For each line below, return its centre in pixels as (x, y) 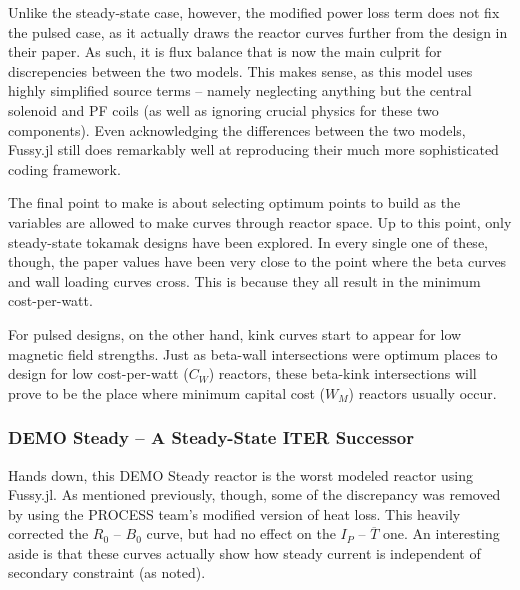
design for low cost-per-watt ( (98, 373)
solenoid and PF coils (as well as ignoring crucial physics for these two (223, 109)
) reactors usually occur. (422, 392)
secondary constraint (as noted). (107, 572)
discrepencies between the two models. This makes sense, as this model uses (240, 70)
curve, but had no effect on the (241, 533)
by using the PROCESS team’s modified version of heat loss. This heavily (234, 513)
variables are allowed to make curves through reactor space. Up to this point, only (260, 221)
